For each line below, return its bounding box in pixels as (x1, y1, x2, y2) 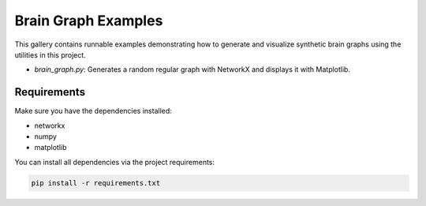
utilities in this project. (14, 50, 86, 59)
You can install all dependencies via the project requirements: (14, 157, 215, 167)
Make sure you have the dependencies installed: (14, 107, 173, 116)
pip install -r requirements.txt (31, 178, 161, 187)
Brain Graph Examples (14, 12, 163, 29)
